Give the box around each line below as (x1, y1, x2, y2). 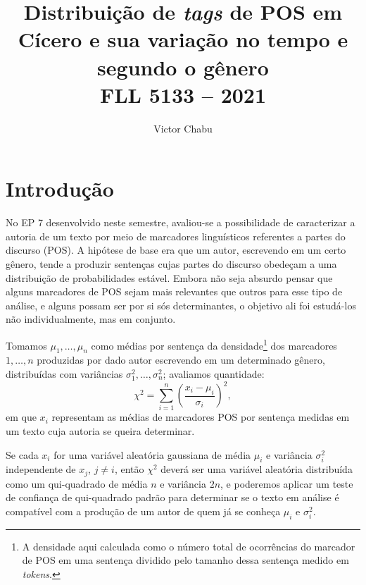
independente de (6, 462, 76, 476)
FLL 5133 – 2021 (99, 80, 267, 109)
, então (114, 462, 144, 476)
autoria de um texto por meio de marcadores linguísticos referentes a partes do (6, 228, 346, 243)
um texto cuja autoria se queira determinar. (6, 424, 195, 438)
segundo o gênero (97, 52, 269, 81)
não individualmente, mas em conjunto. (6, 312, 176, 326)
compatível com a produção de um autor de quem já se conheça (6, 504, 281, 519)
